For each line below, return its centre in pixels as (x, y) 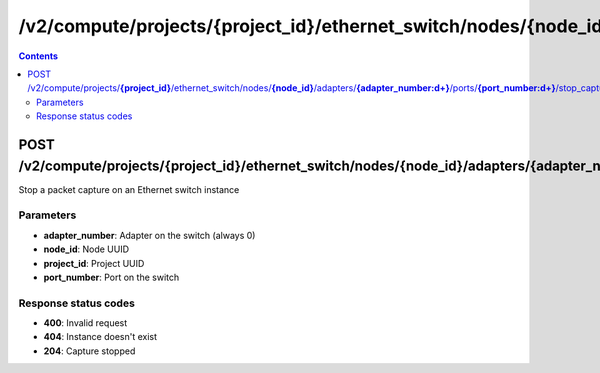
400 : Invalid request (85, 323)
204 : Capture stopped (89, 351)
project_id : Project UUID (94, 263)
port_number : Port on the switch (111, 277)
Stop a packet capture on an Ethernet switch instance (129, 189)
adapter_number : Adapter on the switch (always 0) (149, 235)
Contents (38, 56)
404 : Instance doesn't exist (100, 337)
